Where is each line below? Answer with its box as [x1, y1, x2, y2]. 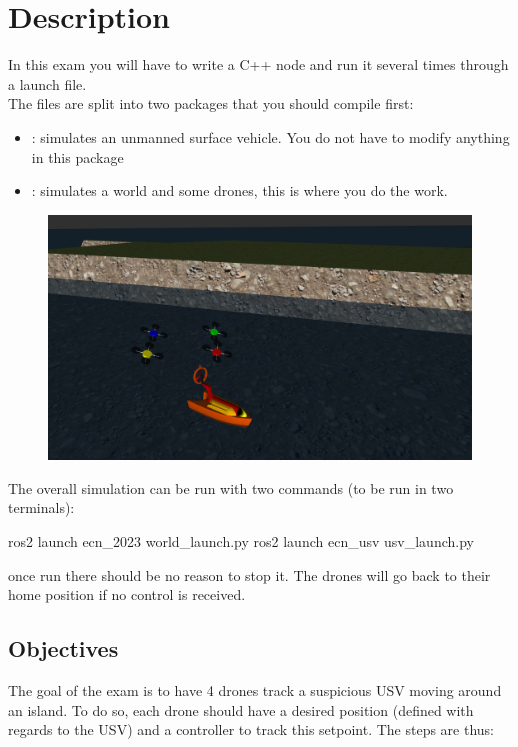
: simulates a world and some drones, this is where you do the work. [31, 180, 448, 201]
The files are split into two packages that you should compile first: [8, 93, 414, 114]
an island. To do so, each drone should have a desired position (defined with [8, 699, 474, 720]
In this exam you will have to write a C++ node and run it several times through [8, 54, 509, 75]
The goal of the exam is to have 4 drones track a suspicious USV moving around [8, 679, 502, 700]
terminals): [8, 497, 75, 518]
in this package [31, 146, 124, 167]
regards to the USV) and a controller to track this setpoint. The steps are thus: [8, 719, 495, 740]
